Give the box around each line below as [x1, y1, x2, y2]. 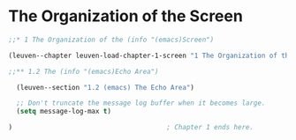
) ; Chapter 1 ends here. [8, 123, 254, 132]
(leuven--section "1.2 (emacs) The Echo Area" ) [16, 83, 195, 92]
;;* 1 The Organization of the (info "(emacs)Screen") [8, 35, 215, 44]
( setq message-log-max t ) [16, 107, 112, 116]
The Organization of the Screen [8, 6, 244, 26]
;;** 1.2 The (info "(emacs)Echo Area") [8, 67, 160, 76]
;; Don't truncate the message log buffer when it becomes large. [16, 99, 266, 107]
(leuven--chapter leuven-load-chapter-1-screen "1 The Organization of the [8, 51, 293, 60]
